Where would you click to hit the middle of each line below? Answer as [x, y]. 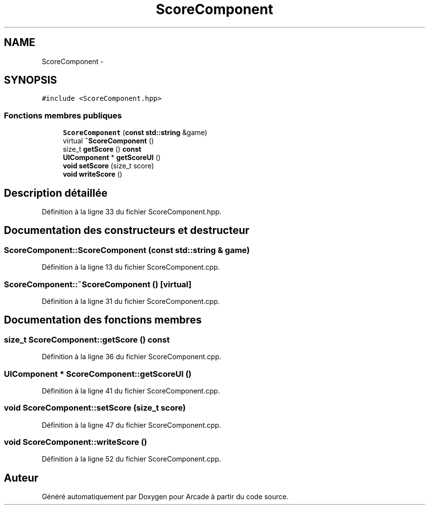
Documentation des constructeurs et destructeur [127, 231]
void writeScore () [93, 174]
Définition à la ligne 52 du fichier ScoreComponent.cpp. [131, 459]
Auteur [21, 478]
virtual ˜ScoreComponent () [108, 141]
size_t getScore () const [102, 149]
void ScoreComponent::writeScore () [76, 442]
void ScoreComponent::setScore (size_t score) [95, 408]
